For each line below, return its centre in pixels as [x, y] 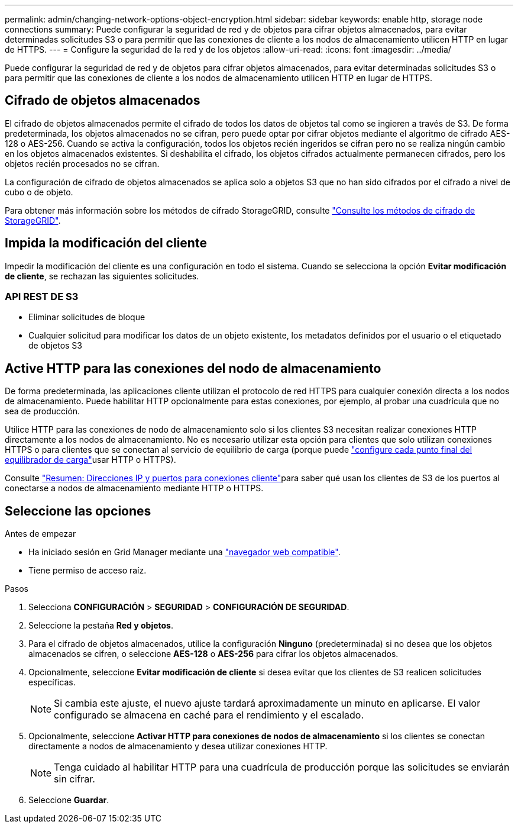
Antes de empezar [41, 534]
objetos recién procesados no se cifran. [82, 163]
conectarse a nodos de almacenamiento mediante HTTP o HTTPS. [134, 488]
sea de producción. [43, 411]
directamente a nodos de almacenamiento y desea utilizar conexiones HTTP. [178, 746]
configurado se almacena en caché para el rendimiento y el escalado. [209, 715]
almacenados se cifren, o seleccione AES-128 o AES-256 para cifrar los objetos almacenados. [213, 654]
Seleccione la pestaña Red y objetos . [101, 626]
